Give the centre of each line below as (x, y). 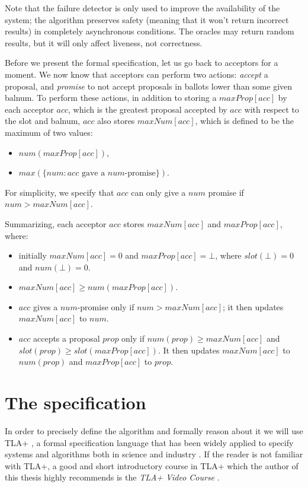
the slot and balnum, (43, 121)
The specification (76, 402)
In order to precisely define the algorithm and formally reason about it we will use (154, 430)
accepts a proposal (66, 338)
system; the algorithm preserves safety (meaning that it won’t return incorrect (147, 19)
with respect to (272, 109)
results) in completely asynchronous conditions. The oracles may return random (150, 31)
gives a (45, 306)
